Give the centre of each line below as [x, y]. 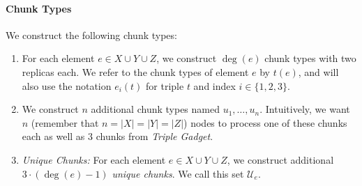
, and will [318, 71]
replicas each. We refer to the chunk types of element [135, 71]
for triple [165, 85]
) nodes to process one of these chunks [265, 122]
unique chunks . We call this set [178, 173]
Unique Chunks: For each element [94, 159]
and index [214, 85]
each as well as [53, 136]
